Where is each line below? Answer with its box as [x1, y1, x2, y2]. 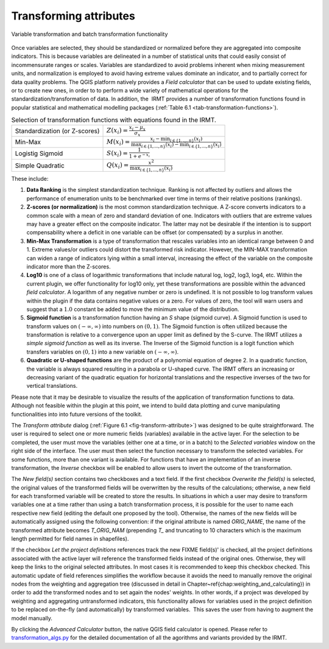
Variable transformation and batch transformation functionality [11, 30, 168, 38]
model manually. [11, 614, 53, 622]
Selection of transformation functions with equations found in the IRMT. [11, 116, 216, 124]
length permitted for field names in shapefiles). [11, 535, 129, 542]
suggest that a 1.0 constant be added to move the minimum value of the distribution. [26, 305, 239, 313]
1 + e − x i [129, 152, 150, 160]
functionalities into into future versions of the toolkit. [11, 410, 143, 418]
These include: [11, 175, 49, 183]
